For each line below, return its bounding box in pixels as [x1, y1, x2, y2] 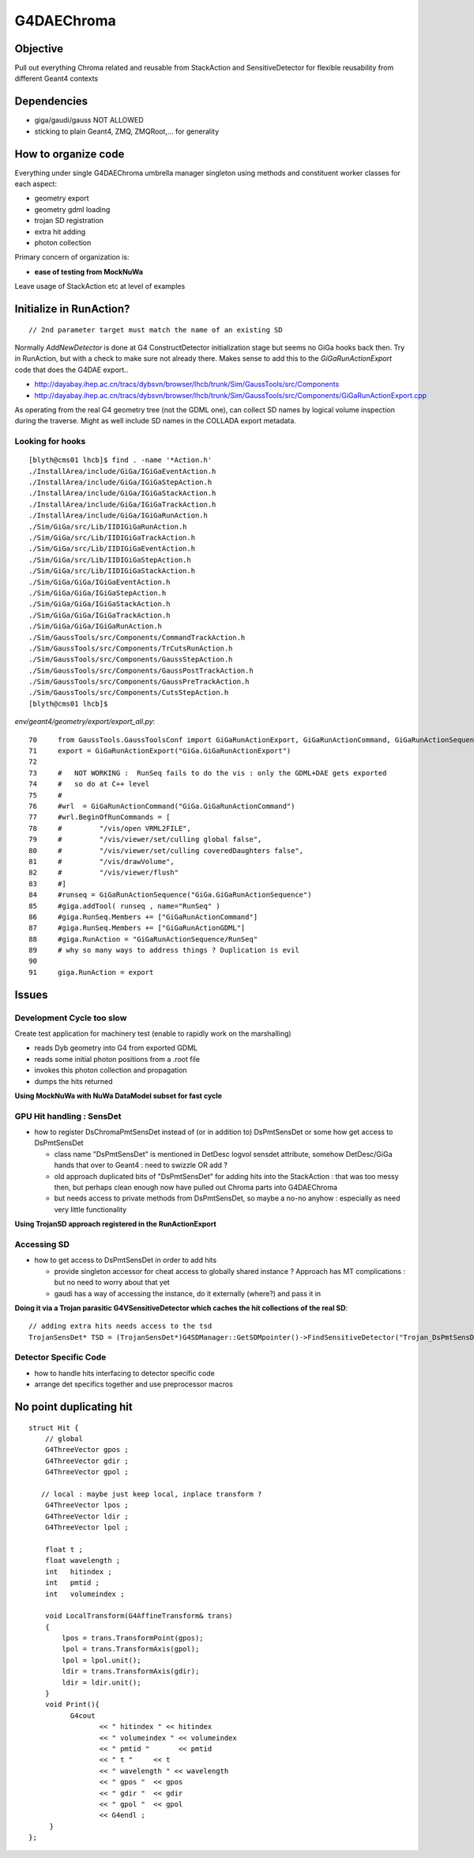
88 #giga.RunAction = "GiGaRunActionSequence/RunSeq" [28, 935, 258, 943]
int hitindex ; [44, 1567, 112, 1576]
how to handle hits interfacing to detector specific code [34, 1368, 215, 1378]
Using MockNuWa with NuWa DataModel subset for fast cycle [14, 1090, 223, 1100]
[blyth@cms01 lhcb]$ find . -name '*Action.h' [28, 456, 213, 464]
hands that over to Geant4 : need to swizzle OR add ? [54, 1160, 228, 1170]
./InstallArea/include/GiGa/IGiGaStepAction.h [28, 478, 213, 487]
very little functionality [54, 1204, 127, 1214]
